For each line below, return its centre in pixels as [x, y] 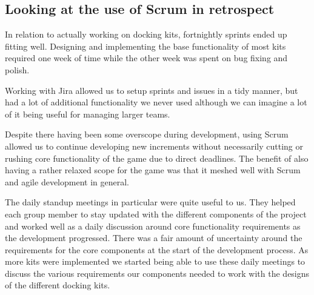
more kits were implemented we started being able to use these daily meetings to [155, 261]
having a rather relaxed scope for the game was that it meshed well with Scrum [153, 170]
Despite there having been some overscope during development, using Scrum [147, 134]
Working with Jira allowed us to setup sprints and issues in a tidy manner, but [152, 90]
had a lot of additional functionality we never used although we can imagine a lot [156, 102]
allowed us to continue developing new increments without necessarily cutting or [154, 146]
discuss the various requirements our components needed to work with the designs [157, 273]
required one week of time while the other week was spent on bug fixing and [146, 58]
